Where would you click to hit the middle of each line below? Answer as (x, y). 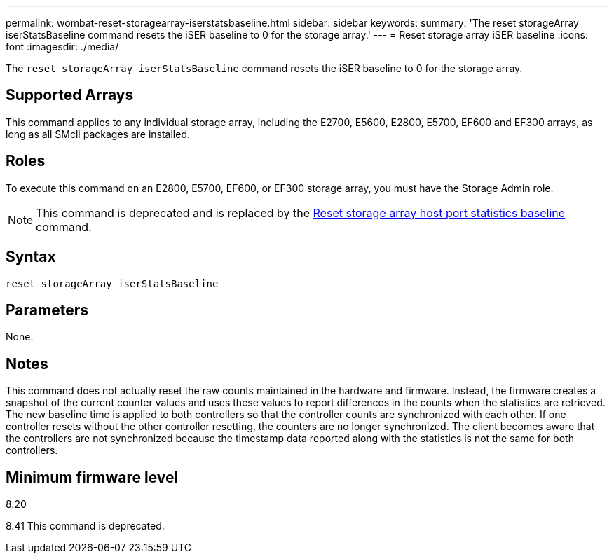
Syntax (31, 257)
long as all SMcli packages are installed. (98, 134)
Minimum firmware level (92, 477)
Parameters (47, 310)
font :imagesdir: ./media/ (62, 47)
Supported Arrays (70, 95)
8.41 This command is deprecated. (85, 526)
